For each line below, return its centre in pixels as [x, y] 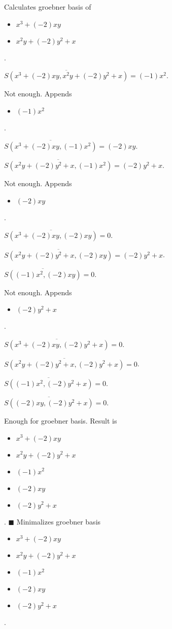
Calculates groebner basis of [48, 7]
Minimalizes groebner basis [59, 521]
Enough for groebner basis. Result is [61, 420]
